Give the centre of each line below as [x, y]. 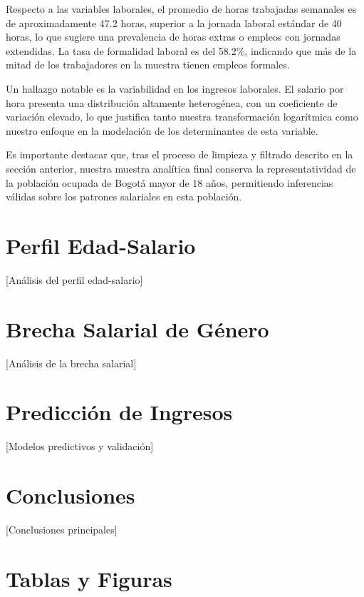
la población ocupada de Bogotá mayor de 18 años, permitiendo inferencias [170, 182]
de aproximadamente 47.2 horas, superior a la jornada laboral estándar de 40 [174, 22]
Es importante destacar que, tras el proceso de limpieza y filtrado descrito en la [180, 154]
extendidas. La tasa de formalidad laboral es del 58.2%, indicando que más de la [181, 50]
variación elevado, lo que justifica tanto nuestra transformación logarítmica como [182, 117]
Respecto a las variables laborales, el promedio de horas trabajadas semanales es [181, 9]
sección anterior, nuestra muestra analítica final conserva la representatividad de [181, 168]
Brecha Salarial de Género [137, 328]
